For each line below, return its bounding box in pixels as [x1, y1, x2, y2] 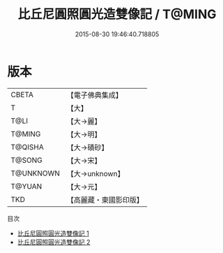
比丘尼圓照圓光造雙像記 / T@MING [17, 6, 217, 22]
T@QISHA [10, 142, 44, 152]
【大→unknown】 [66, 168, 125, 178]
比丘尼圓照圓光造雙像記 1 [17, 229, 89, 238]
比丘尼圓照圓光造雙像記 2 [17, 238, 91, 246]
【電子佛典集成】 [66, 90, 123, 100]
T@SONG [10, 155, 43, 165]
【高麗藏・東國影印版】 [66, 195, 144, 205]
